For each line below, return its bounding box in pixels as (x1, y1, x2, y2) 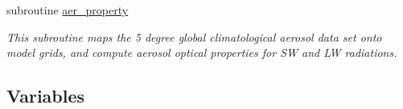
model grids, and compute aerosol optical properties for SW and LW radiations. (6, 44, 397, 61)
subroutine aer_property (6, 2, 129, 18)
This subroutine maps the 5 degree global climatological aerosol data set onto (6, 28, 382, 45)
